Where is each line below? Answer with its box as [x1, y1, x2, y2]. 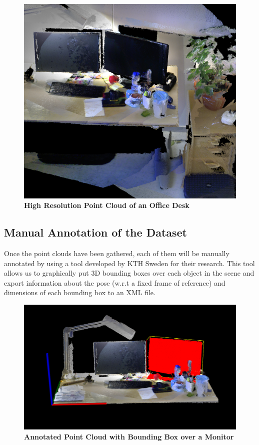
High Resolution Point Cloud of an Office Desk [24, 200, 189, 210]
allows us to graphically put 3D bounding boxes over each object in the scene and [4, 268, 254, 278]
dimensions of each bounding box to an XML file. [4, 287, 155, 298]
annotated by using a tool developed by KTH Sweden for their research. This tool [4, 258, 255, 268]
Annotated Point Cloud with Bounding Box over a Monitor [24, 431, 234, 441]
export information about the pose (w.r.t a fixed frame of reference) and [4, 277, 225, 288]
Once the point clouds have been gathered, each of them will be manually [4, 248, 229, 259]
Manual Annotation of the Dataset [4, 225, 187, 240]
